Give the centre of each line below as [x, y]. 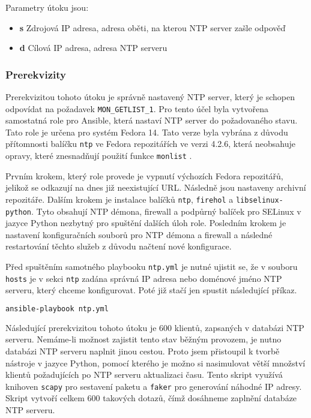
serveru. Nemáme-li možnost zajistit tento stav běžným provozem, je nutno [143, 339]
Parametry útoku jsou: [47, 7]
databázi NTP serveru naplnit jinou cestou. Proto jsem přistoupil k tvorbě [143, 351]
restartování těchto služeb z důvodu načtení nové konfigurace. [119, 246]
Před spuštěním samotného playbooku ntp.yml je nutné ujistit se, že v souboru [152, 267]
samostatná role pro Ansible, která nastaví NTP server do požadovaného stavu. [152, 120]
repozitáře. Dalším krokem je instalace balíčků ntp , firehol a [119, 199]
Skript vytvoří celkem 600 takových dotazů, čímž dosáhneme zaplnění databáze [151, 398]
